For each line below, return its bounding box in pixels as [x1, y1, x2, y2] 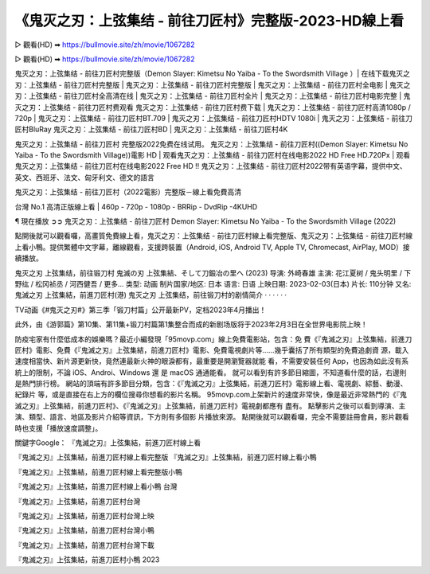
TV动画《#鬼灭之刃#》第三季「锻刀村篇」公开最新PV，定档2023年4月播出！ [14, 305, 267, 314]
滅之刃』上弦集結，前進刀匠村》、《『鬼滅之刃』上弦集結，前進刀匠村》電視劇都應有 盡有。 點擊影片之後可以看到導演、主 [14, 400, 406, 410]
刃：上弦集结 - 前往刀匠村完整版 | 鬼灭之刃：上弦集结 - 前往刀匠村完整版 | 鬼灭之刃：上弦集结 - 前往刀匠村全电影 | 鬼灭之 [14, 80, 411, 89]
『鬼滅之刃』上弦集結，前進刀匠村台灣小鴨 [14, 525, 154, 535]
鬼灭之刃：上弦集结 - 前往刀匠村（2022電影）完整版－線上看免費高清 [14, 187, 242, 197]
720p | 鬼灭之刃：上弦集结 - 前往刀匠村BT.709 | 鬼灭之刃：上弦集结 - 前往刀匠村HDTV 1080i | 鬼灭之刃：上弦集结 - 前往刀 [14, 113, 413, 123]
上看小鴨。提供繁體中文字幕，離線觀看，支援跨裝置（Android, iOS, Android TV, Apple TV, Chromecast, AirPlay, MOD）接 [14, 242, 410, 252]
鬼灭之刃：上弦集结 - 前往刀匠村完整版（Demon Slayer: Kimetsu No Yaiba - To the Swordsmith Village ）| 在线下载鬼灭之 [14, 68, 410, 79]
